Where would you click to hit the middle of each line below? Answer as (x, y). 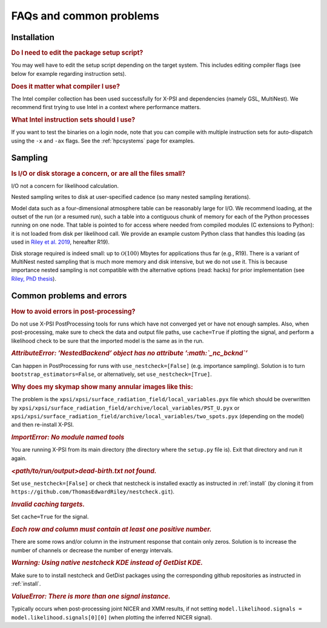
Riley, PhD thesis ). (34, 278)
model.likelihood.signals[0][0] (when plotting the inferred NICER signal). (112, 617)
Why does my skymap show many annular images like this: (102, 387)
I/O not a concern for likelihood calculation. (65, 185)
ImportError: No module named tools (68, 438)
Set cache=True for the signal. (50, 517)
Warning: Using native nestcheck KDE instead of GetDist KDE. (107, 563)
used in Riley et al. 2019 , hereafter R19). (61, 242)
